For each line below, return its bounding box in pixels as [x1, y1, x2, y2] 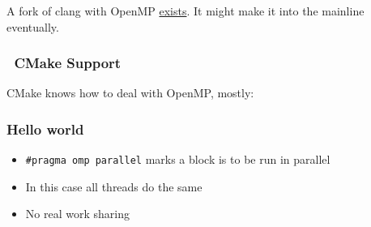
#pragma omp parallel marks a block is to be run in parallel [25, 151, 330, 168]
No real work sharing [25, 205, 130, 222]
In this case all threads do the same [25, 178, 203, 195]
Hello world [6, 118, 84, 139]
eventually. [6, 18, 59, 35]
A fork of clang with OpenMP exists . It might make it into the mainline [6, 2, 365, 19]
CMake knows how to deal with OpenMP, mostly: [6, 84, 254, 101]
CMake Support [14, 53, 122, 73]
